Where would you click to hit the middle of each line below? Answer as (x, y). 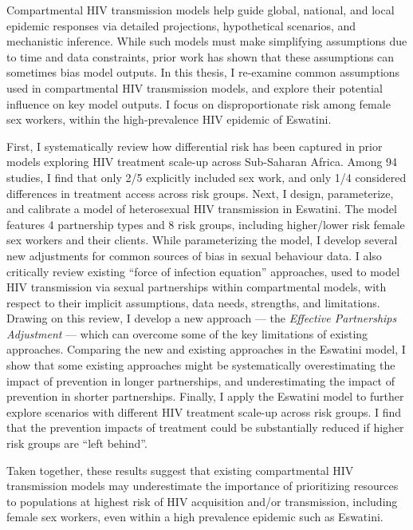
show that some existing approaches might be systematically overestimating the (201, 365)
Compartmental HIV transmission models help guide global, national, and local (201, 10)
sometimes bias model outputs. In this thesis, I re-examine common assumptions (203, 72)
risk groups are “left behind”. (77, 443)
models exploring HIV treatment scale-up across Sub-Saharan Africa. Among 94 (202, 162)
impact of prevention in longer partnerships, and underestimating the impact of (201, 380)
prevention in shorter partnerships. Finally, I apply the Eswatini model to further (205, 396)
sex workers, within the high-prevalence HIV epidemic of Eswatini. (169, 119)
